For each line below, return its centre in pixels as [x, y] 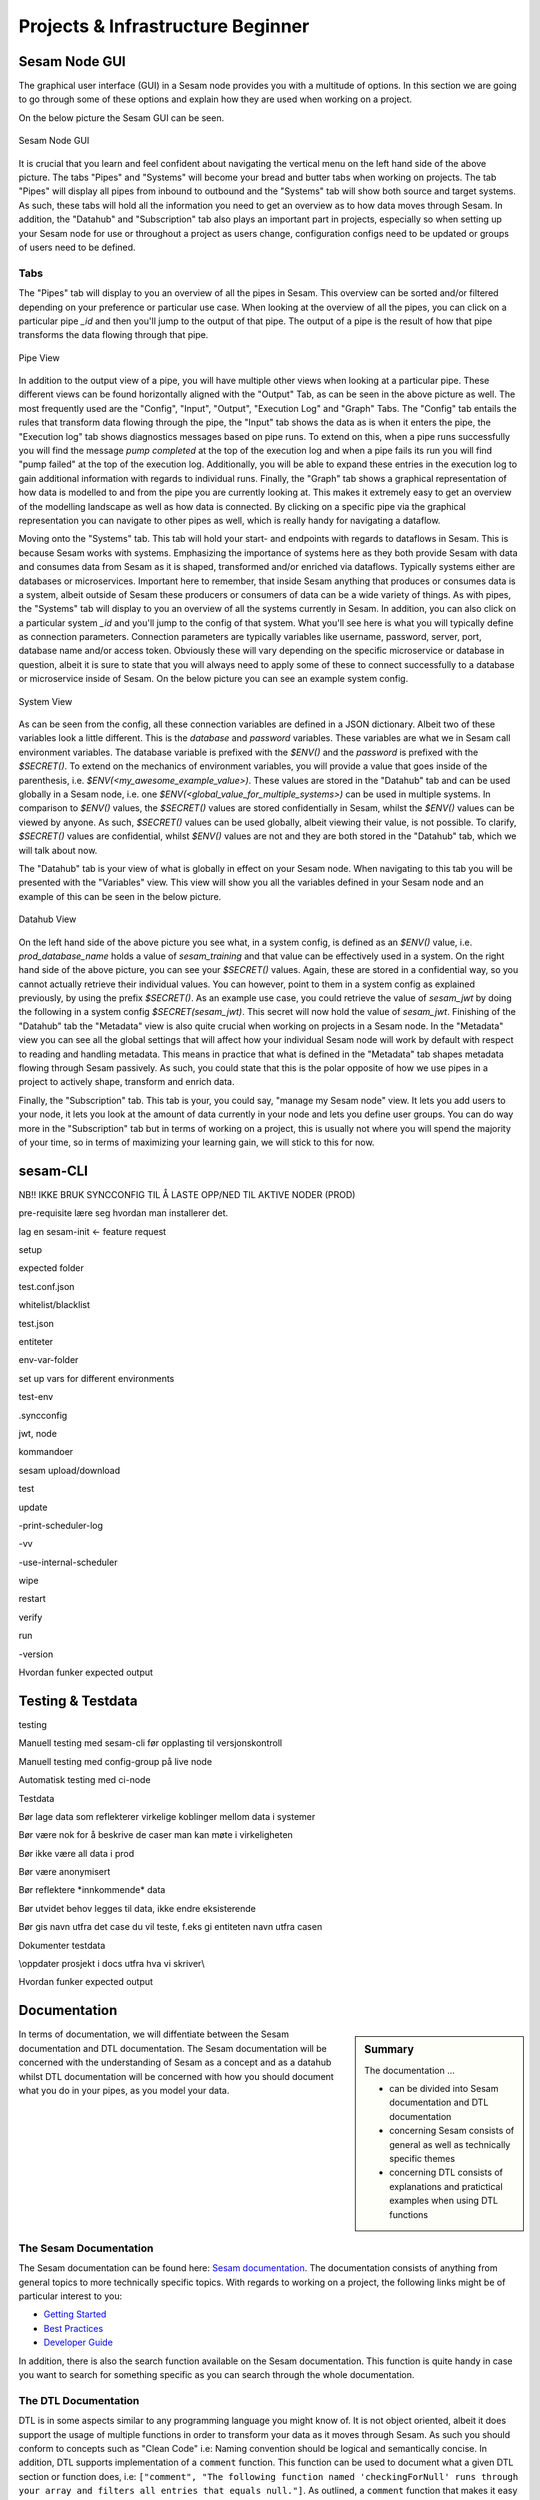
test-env [36, 1397]
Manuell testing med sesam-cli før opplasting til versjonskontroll [150, 1743]
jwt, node [37, 1433]
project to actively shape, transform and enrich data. [126, 1082]
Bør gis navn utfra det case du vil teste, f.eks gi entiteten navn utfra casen [170, 1927]
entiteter [36, 1342]
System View [45, 701]
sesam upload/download [69, 1470]
